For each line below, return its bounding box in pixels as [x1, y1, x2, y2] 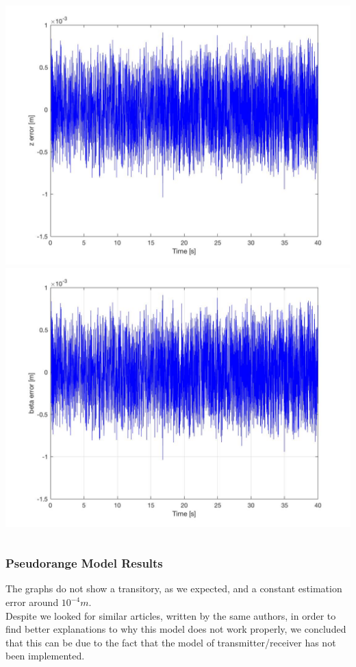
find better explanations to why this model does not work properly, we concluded [5, 622, 346, 636]
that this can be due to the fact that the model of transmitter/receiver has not [5, 635, 336, 649]
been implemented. [5, 648, 85, 663]
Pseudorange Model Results [5, 555, 163, 572]
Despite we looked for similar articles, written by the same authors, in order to [5, 608, 336, 622]
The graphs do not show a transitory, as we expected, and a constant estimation [5, 581, 342, 596]
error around [5, 595, 59, 609]
